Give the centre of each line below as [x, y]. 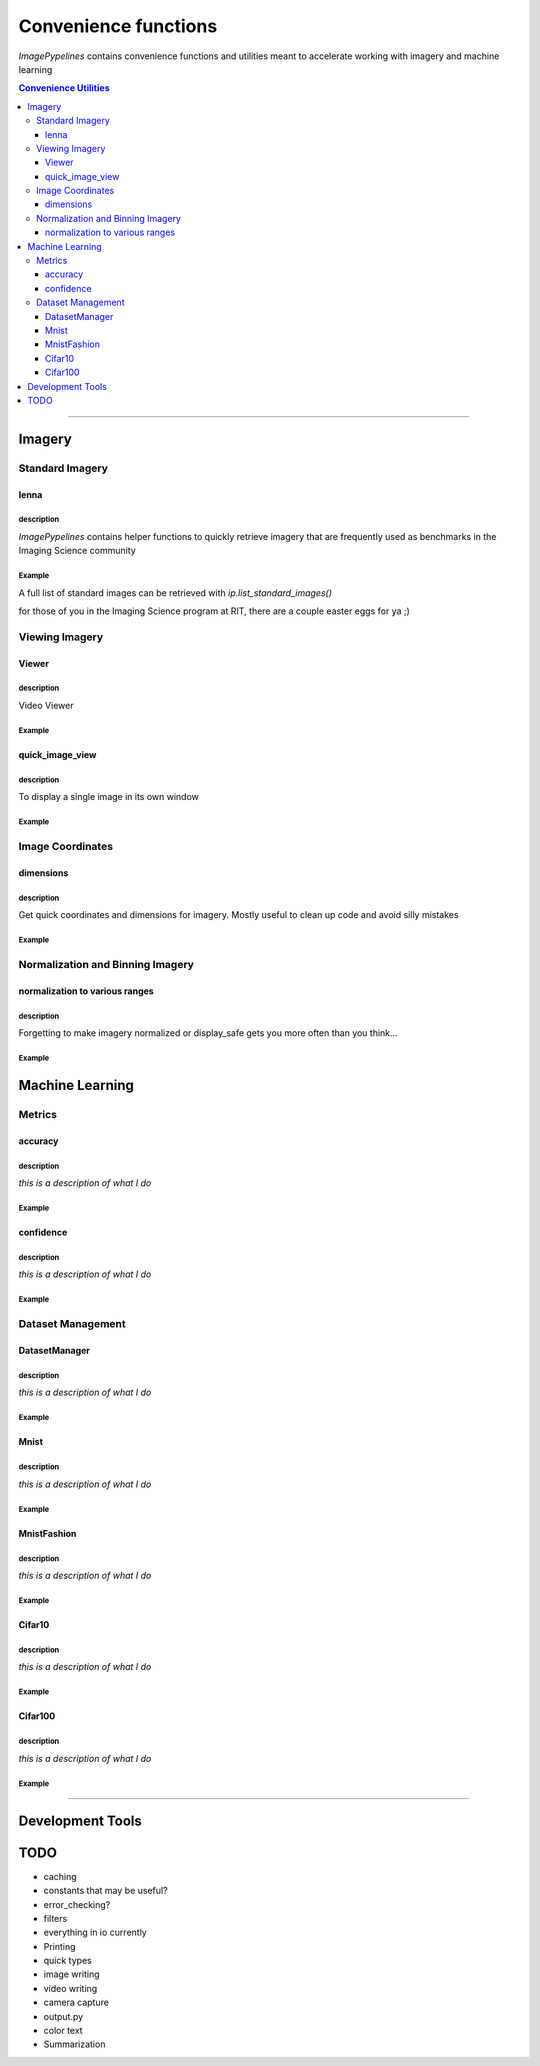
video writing [70, 1988]
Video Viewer [46, 705]
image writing [71, 1974]
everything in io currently [95, 1932]
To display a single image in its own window [109, 797]
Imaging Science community [77, 551]
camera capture [76, 2002]
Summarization [74, 2044]
